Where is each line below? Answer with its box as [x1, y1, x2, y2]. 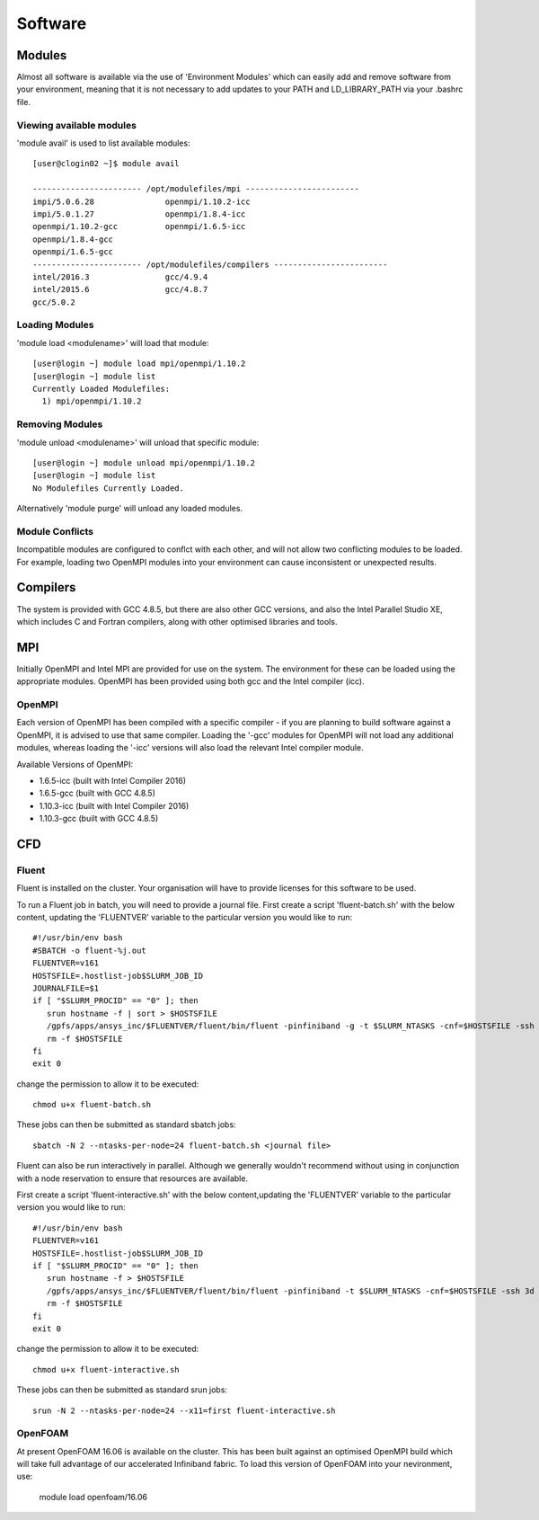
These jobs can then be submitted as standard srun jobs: [16, 1384, 228, 1395]
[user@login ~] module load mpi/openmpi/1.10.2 [32, 359, 246, 369]
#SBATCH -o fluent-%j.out [32, 945, 147, 956]
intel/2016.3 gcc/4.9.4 [32, 271, 208, 282]
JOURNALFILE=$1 [32, 982, 100, 993]
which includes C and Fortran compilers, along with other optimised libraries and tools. [16, 616, 338, 627]
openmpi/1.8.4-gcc [32, 234, 114, 244]
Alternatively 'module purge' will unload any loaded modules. [16, 503, 243, 514]
